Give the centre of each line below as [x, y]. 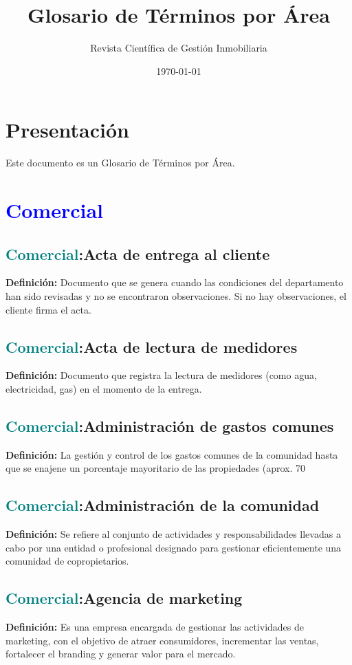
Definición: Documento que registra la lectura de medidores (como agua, [161, 375]
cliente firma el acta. [48, 309]
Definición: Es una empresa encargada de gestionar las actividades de [155, 627]
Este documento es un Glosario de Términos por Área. [120, 163]
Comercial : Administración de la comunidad [163, 505]
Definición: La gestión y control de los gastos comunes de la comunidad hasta [172, 454]
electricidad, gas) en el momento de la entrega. [104, 389]
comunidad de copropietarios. [67, 561]
